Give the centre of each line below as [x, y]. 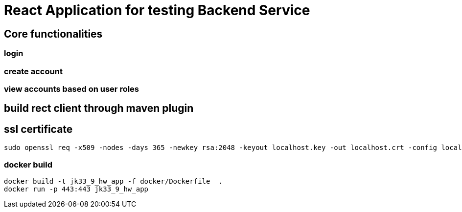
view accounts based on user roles [72, 89]
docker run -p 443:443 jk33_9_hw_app [76, 189]
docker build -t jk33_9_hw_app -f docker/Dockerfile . [113, 181]
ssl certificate [38, 129]
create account [33, 71]
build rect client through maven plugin [99, 108]
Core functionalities [53, 34]
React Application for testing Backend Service [157, 10]
